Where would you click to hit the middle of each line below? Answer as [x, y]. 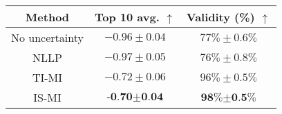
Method [47, 17]
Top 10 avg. [127, 17]
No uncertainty [47, 37]
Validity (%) [220, 17]
